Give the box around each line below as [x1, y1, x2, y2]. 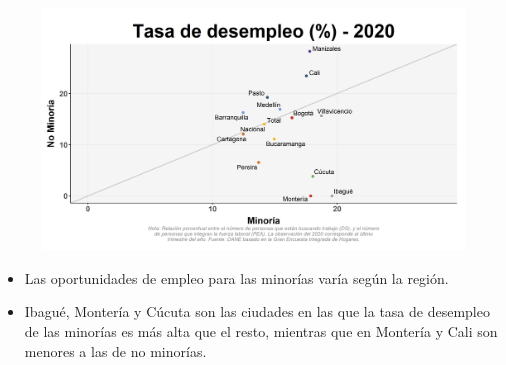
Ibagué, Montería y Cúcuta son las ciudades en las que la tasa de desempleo [24, 301, 490, 322]
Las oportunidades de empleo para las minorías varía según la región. [24, 267, 449, 288]
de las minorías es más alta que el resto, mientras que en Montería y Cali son [24, 321, 498, 341]
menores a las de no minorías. [24, 340, 207, 361]
